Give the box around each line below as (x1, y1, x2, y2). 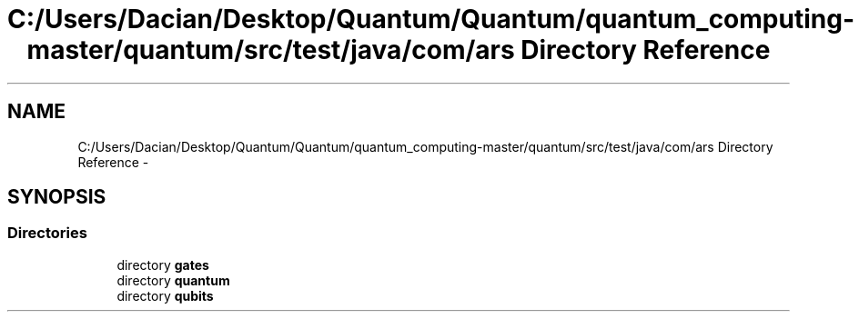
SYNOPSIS (7, 185, 106, 209)
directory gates (116, 256, 209, 273)
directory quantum (116, 272, 230, 288)
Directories (7, 224, 87, 243)
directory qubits (116, 287, 214, 304)
